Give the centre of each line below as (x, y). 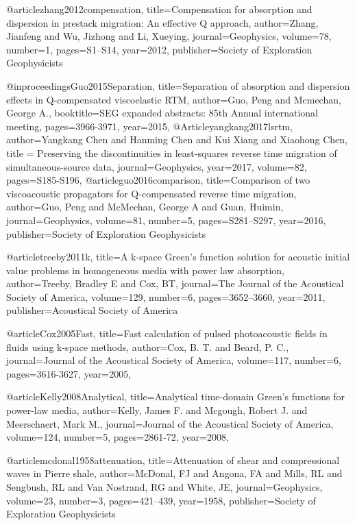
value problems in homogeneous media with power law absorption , (145, 270)
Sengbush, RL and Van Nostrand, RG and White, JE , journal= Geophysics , (164, 487)
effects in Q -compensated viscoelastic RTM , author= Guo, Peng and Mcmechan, (174, 99)
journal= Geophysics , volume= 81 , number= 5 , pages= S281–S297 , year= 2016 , (166, 220)
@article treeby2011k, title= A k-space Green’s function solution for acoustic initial (178, 257)
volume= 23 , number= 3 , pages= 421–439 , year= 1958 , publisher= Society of (161, 500)
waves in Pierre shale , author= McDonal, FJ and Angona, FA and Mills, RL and (174, 473)
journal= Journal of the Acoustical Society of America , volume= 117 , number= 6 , (174, 360)
